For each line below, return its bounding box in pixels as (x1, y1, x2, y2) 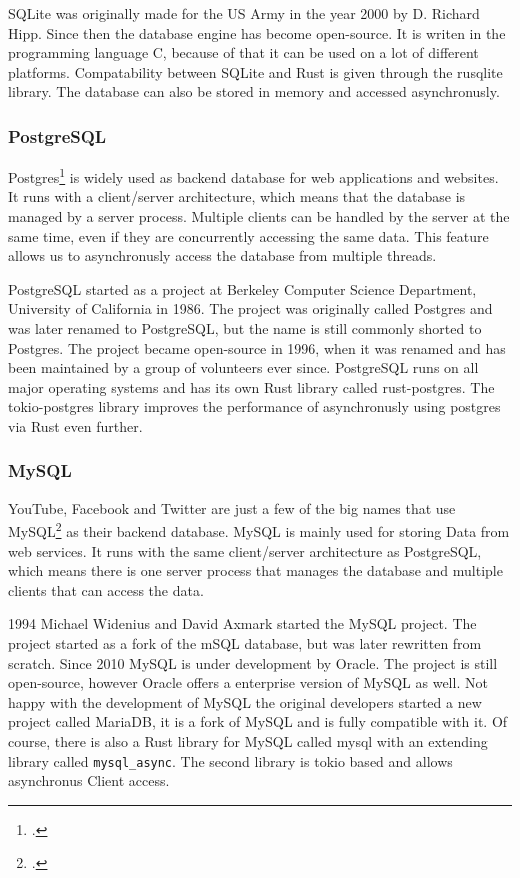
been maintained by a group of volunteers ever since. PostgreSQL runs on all (8, 357, 479, 378)
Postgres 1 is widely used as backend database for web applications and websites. (8, 164, 499, 187)
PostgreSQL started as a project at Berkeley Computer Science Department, (8, 278, 477, 299)
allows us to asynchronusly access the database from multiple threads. (8, 245, 437, 266)
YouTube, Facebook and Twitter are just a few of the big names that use (8, 497, 456, 518)
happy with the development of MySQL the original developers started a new (8, 691, 482, 712)
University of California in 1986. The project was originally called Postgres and (8, 298, 493, 319)
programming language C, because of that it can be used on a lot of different (8, 42, 479, 63)
